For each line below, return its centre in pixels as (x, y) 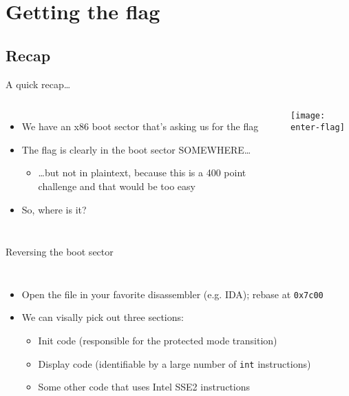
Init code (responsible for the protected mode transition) (158, 340)
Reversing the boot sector (60, 252)
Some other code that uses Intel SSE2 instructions (144, 387)
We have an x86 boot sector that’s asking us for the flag (140, 126)
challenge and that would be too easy (117, 186)
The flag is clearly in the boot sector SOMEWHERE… (136, 149)
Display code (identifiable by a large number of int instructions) (174, 363)
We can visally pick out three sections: (103, 317)
